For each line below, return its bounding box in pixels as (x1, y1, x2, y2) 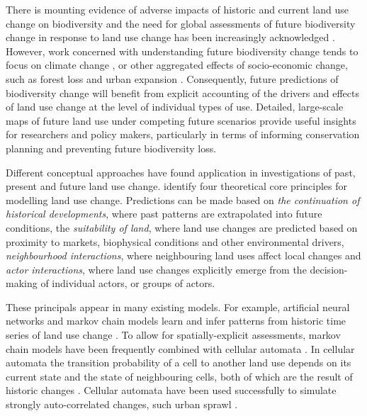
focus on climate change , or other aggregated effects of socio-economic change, (6, 57, 348, 72)
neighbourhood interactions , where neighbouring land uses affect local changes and (6, 248, 361, 263)
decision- (310, 262, 348, 276)
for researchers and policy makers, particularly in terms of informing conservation (6, 127, 360, 142)
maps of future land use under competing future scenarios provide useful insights (6, 113, 356, 128)
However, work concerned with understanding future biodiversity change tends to (6, 43, 358, 58)
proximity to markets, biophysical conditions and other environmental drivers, (6, 234, 344, 249)
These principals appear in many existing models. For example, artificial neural (6, 299, 350, 314)
